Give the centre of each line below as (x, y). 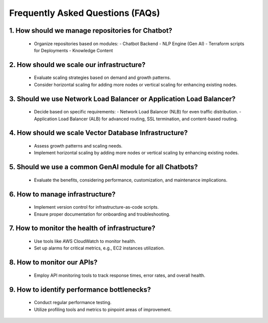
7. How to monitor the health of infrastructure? (82, 228)
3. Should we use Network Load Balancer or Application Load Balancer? (122, 99)
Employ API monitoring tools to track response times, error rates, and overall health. (120, 275)
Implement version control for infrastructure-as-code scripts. (96, 207)
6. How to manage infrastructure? (63, 194)
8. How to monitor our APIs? (53, 263)
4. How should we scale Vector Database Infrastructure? (99, 133)
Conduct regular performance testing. (73, 303)
